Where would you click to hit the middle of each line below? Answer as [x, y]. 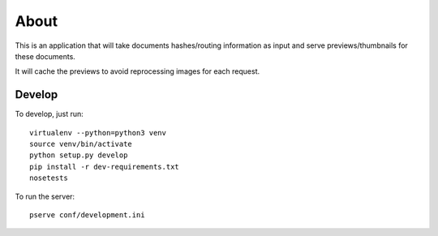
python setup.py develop [79, 155]
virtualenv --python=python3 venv [98, 133]
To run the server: [45, 196]
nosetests [49, 178]
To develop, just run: [49, 114]
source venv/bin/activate [81, 144]
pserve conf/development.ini [87, 215]
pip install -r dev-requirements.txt [105, 167]
